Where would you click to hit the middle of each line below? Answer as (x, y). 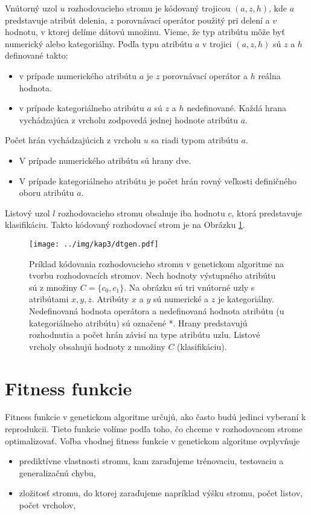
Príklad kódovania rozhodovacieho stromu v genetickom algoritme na (156, 263)
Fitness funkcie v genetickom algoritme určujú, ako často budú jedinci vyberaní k (155, 417)
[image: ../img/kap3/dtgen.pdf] (94, 244)
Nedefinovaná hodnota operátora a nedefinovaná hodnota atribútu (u (157, 310)
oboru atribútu (46, 193)
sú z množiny (53, 287)
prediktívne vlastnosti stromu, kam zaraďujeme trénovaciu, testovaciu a (151, 461)
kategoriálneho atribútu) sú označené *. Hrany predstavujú (138, 322)
